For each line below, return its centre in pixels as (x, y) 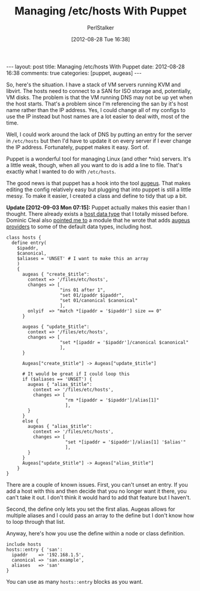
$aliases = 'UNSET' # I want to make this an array (83, 258)
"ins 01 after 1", (83, 290)
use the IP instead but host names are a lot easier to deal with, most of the (98, 116)
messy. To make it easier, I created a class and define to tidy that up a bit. (97, 195)
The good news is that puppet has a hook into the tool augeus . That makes (99, 183)
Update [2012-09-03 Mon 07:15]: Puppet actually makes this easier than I (98, 207)
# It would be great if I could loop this (76, 374)
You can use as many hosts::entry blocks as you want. (75, 581)
